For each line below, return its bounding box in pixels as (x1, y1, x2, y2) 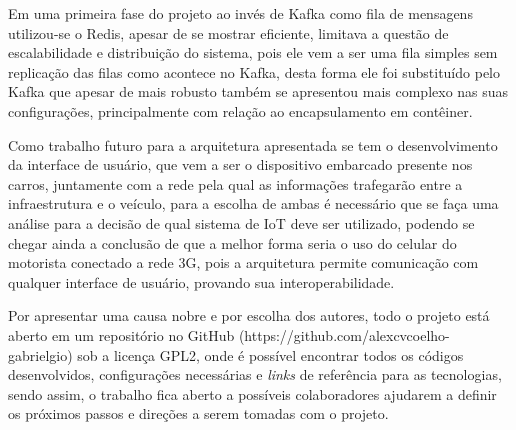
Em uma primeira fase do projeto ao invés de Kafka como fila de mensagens (8, 3, 473, 23)
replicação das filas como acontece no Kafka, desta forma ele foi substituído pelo (8, 61, 500, 82)
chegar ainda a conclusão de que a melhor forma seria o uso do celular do (8, 232, 457, 253)
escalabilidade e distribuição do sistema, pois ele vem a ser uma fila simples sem (8, 42, 498, 63)
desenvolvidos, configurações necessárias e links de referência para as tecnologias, (8, 364, 502, 385)
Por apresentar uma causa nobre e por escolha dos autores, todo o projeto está (8, 305, 490, 326)
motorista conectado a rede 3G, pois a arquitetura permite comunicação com (8, 252, 479, 273)
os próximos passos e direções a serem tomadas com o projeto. (8, 403, 389, 424)
